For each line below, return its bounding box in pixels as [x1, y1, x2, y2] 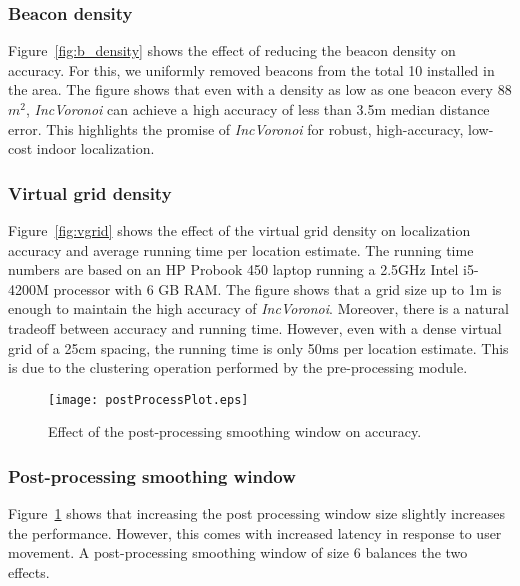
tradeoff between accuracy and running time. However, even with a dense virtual [8, 317, 502, 338]
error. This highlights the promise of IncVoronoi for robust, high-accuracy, [8, 118, 464, 139]
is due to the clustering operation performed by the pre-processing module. [8, 357, 468, 378]
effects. [8, 562, 50, 582]
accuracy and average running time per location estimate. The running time [8, 239, 474, 260]
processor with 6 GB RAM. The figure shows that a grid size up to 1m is [53, 278, 502, 299]
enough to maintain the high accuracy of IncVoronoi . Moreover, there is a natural [8, 298, 509, 319]
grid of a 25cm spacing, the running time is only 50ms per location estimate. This [8, 337, 509, 358]
